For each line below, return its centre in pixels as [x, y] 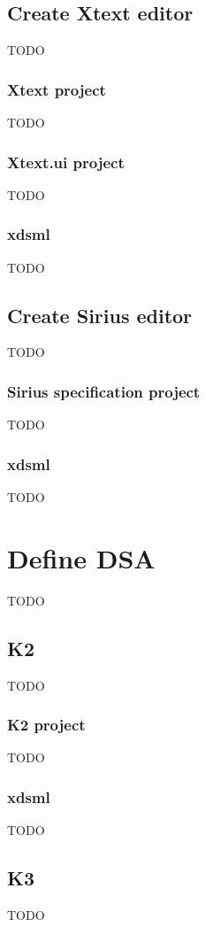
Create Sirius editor [100, 315]
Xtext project [57, 89]
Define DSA [81, 557]
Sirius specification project [104, 391]
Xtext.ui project [66, 162]
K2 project [46, 725]
